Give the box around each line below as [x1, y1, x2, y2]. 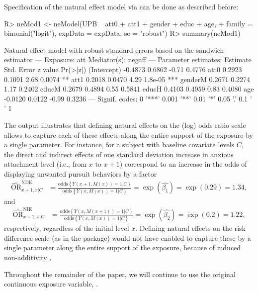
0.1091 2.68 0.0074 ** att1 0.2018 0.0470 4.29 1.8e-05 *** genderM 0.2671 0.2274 [4, 74, 251, 84]
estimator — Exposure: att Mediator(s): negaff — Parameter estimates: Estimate [4, 54, 252, 65]
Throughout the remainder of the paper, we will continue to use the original [4, 269, 236, 279]
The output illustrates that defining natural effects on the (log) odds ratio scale [4, 119, 246, 130]
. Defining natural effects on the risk [135, 223, 246, 233]
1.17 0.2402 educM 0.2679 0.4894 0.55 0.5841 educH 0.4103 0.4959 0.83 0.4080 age [4, 84, 254, 94]
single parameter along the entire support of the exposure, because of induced [4, 242, 241, 253]
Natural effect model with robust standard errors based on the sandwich [4, 44, 224, 55]
